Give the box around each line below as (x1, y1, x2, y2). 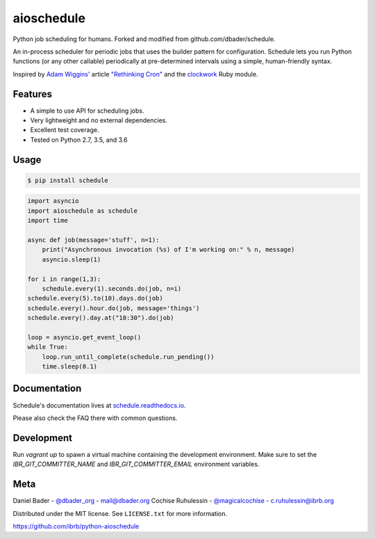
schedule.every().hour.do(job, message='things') (27, 304, 200, 312)
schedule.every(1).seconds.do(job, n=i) (42, 284, 182, 292)
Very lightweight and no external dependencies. (30, 116, 168, 124)
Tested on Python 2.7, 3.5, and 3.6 (30, 136, 128, 144)
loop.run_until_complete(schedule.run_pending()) (42, 353, 215, 361)
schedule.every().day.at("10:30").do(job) (27, 314, 174, 322)
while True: (27, 343, 69, 351)
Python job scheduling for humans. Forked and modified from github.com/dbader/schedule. (12, 35, 276, 43)
